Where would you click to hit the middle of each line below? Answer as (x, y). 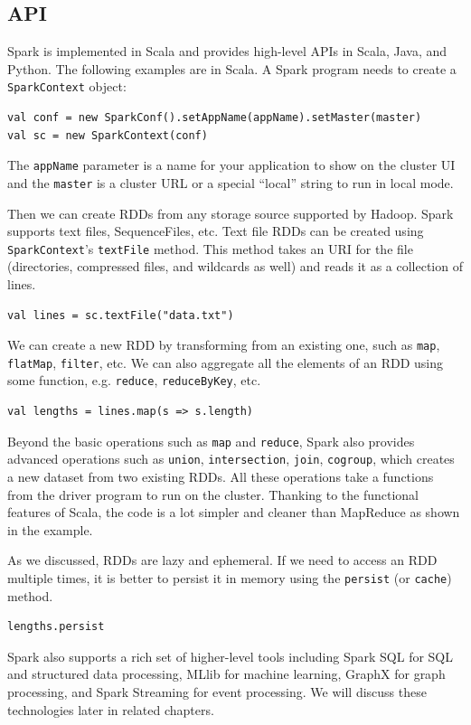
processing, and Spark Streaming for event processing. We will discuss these (217, 692)
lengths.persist (56, 627)
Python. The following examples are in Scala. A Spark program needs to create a (232, 68)
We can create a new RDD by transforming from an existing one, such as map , (224, 345)
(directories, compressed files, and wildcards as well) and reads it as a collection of (235, 266)
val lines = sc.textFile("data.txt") (121, 315)
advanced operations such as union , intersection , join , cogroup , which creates (231, 459)
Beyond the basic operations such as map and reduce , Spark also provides (211, 441)
